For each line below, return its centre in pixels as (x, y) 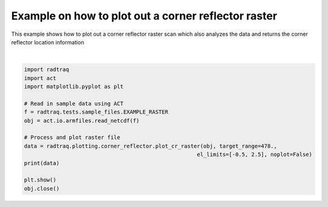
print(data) (42, 163)
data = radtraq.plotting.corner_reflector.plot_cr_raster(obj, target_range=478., (151, 146)
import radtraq (46, 70)
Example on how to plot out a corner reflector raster (144, 16)
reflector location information (48, 42)
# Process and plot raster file (72, 137)
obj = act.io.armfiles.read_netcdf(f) (82, 120)
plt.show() (40, 180)
